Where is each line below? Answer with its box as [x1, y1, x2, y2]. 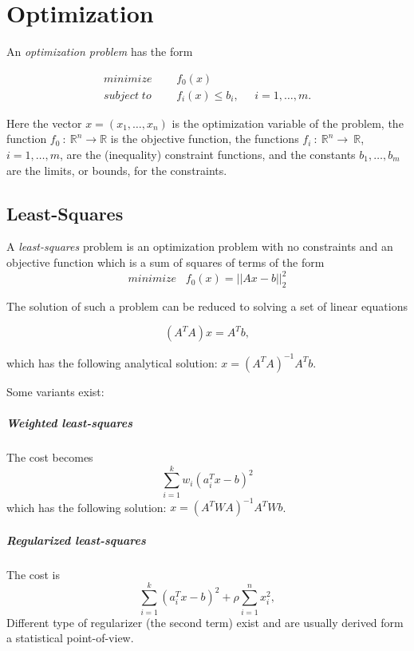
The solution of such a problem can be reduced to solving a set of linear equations [6, 297, 408, 314]
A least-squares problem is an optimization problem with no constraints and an [6, 238, 393, 255]
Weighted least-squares [6, 415, 133, 431]
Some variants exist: [6, 383, 104, 399]
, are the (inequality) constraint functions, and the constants [59, 145, 356, 162]
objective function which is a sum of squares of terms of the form [6, 253, 325, 270]
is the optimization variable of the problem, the [172, 114, 404, 131]
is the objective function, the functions [110, 130, 299, 147]
